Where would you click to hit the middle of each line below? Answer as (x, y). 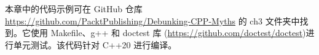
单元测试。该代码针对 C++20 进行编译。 (95, 44)
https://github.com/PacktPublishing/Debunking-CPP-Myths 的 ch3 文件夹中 (152, 20)
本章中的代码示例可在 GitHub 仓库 (74, 9)
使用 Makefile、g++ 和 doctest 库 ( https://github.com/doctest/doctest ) (168, 33)
